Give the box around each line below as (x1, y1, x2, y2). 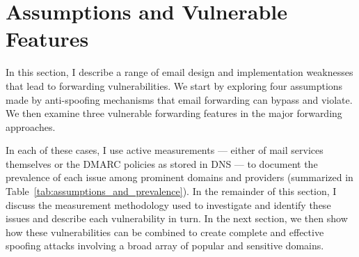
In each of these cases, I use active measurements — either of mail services (6, 143, 324, 157)
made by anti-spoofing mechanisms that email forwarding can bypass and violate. (6, 92, 353, 107)
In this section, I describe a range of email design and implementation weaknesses (6, 65, 353, 79)
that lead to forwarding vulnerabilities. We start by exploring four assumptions (6, 78, 343, 93)
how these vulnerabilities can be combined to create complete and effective (6, 224, 324, 239)
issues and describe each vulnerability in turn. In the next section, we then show (6, 211, 348, 226)
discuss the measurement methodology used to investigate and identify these (6, 197, 331, 212)
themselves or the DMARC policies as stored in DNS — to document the (6, 156, 318, 171)
